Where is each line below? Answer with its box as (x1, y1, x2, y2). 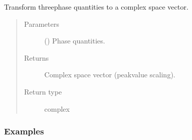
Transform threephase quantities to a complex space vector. (4, 2, 188, 12)
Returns (24, 52, 49, 63)
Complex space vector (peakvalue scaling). (44, 69, 175, 80)
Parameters (24, 18, 59, 29)
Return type (24, 86, 62, 97)
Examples (4, 125, 44, 137)
